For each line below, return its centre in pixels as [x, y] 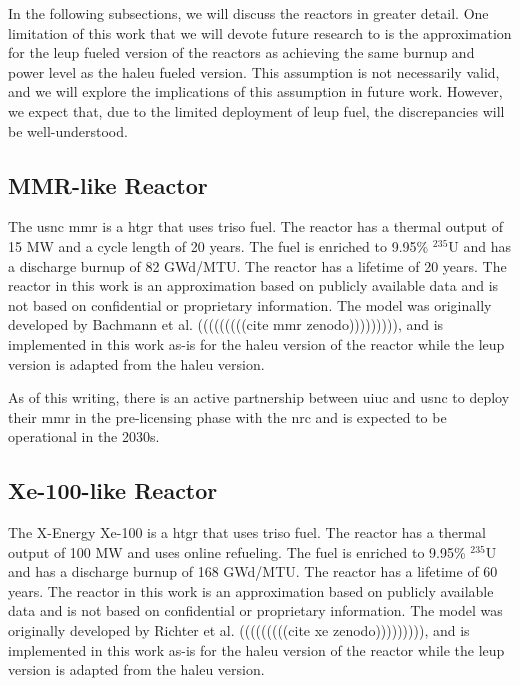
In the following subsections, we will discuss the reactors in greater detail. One [248, 13]
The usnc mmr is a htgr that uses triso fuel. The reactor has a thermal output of [256, 226]
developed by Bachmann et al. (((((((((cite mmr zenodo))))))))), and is [226, 324]
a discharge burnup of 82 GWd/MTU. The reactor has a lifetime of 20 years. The [257, 265]
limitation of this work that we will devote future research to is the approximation [260, 32]
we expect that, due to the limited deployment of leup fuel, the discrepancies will [256, 110]
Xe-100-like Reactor [113, 490]
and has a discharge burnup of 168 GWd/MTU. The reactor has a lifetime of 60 [253, 571]
